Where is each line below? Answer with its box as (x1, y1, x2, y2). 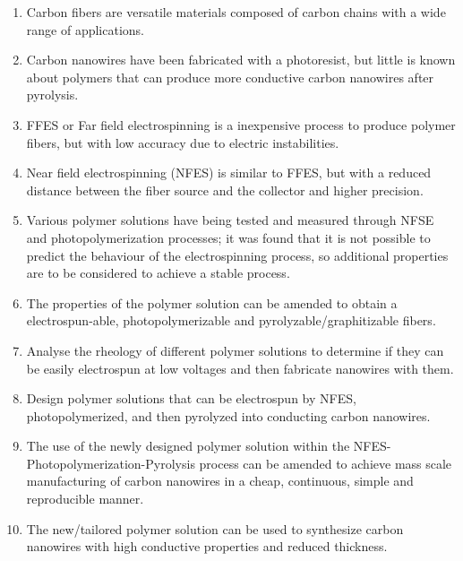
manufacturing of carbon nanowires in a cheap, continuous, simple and (26, 471, 414, 490)
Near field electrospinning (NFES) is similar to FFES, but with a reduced (26, 163, 432, 182)
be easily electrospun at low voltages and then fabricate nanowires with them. (26, 358, 454, 377)
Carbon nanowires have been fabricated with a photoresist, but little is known (26, 50, 456, 69)
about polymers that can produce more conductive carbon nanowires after (26, 67, 434, 86)
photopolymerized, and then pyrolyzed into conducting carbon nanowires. (26, 406, 431, 425)
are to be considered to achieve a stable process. (26, 263, 290, 282)
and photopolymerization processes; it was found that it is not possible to (26, 228, 431, 246)
